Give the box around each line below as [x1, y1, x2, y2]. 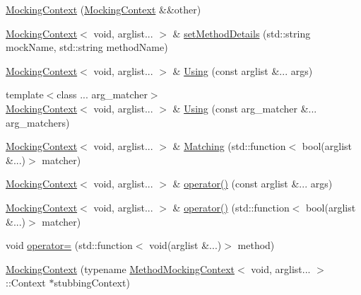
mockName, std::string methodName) [6, 40, 168, 54]
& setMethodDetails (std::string [172, 25, 311, 40]
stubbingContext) [54, 275, 130, 290]
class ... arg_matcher [57, 87, 148, 102]
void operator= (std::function [6, 238, 133, 253]
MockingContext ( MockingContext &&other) [6, 2, 201, 16]
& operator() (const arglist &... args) [172, 176, 333, 191]
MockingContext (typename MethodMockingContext [6, 261, 235, 276]
